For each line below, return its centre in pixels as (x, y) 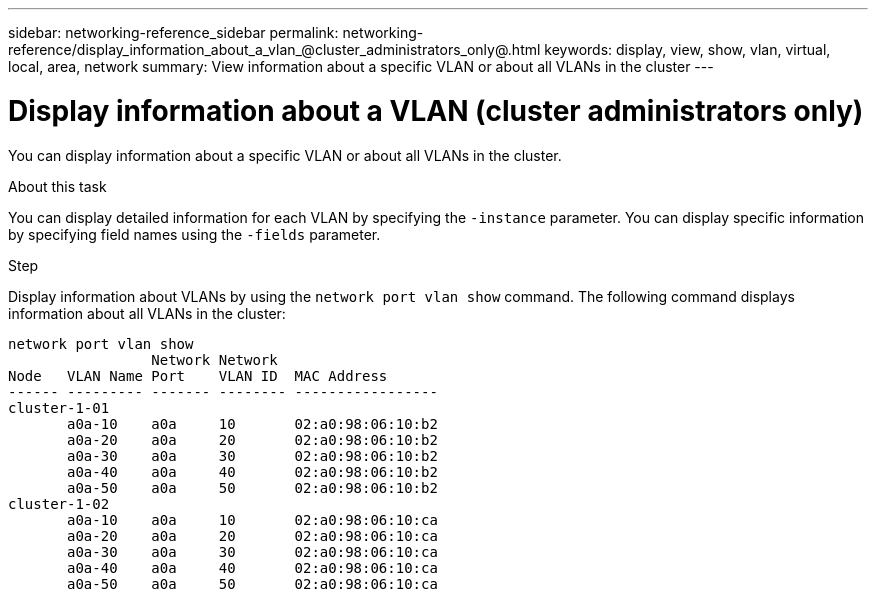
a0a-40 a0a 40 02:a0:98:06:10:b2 (252, 471)
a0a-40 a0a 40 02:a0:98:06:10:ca (252, 567)
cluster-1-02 (59, 503)
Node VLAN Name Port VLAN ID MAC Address (198, 375)
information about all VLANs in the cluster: (147, 313)
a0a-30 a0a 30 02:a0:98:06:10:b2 (252, 455)
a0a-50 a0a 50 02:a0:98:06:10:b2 (252, 487)
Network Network (214, 359)
